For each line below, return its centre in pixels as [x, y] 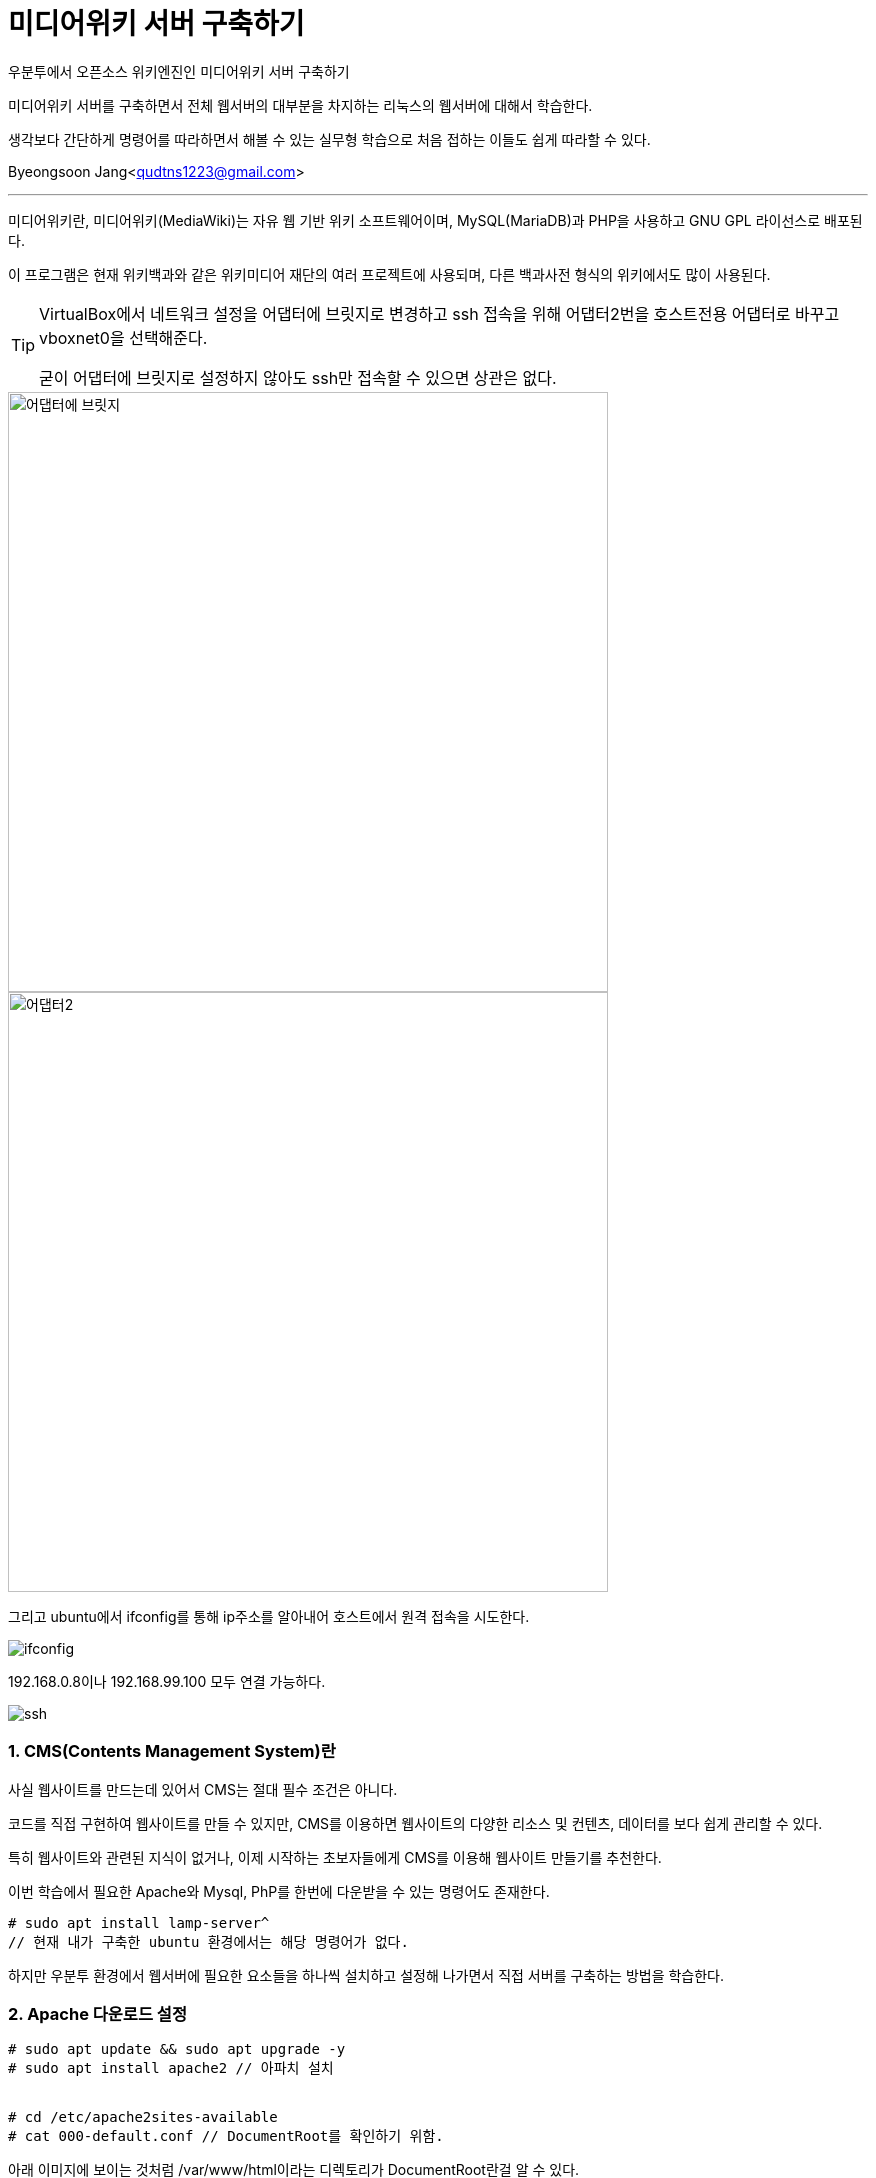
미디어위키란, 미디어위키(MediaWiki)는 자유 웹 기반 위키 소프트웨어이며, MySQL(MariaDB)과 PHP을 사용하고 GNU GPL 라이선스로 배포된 [435, 220]
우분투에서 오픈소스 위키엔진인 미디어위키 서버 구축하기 [179, 71]
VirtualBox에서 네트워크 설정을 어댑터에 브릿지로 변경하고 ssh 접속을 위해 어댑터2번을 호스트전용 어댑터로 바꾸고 [439, 313]
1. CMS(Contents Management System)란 [172, 1751]
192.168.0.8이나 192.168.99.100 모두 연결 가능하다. [167, 1681]
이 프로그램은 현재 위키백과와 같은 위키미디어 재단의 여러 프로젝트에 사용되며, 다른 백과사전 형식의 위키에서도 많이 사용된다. [389, 274]
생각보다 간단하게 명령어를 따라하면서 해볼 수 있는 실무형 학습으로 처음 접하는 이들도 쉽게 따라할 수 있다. [329, 139]
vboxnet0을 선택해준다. [123, 337]
